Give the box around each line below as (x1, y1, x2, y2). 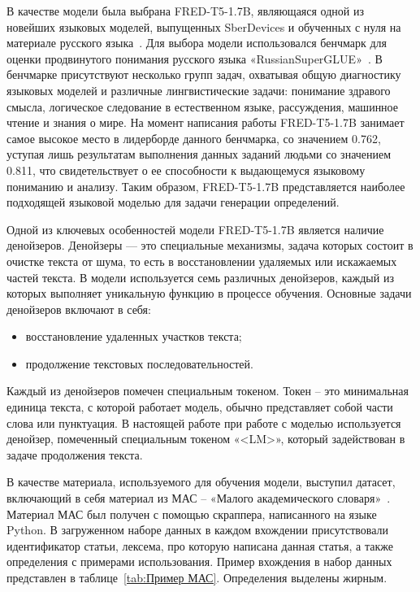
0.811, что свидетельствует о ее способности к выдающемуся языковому (6, 161, 366, 178)
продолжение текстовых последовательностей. (25, 355, 253, 372)
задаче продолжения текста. (6, 446, 143, 463)
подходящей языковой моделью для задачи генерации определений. (6, 194, 340, 211)
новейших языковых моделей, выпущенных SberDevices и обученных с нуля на (6, 18, 401, 35)
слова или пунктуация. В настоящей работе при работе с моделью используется (6, 414, 401, 431)
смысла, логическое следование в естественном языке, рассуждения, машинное (6, 98, 398, 115)
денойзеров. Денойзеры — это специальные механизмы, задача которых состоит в (6, 237, 414, 254)
